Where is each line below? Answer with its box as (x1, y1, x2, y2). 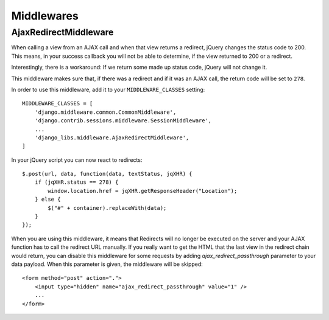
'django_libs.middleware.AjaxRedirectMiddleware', (34, 134, 189, 141)
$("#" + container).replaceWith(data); (48, 204, 167, 211)
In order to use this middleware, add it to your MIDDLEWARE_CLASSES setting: (11, 86, 205, 93)
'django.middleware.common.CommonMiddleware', (34, 108, 177, 116)
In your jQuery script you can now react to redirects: (11, 156, 143, 164)
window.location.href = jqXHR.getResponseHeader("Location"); (48, 187, 238, 194)
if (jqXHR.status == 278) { (34, 179, 119, 186)
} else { (34, 196, 61, 203)
